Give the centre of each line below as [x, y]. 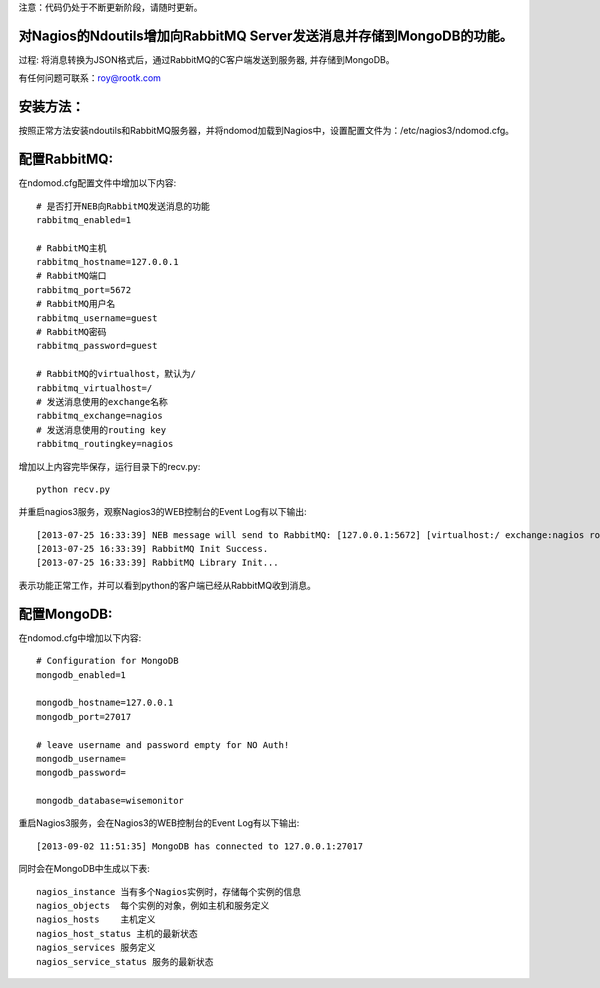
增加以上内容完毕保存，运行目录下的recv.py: [109, 466]
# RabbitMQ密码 [71, 332]
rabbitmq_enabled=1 [84, 219]
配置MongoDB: [65, 613]
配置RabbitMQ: [66, 159]
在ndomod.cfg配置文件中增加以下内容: [97, 183]
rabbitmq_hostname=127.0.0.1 [107, 262]
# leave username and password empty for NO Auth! [163, 744]
